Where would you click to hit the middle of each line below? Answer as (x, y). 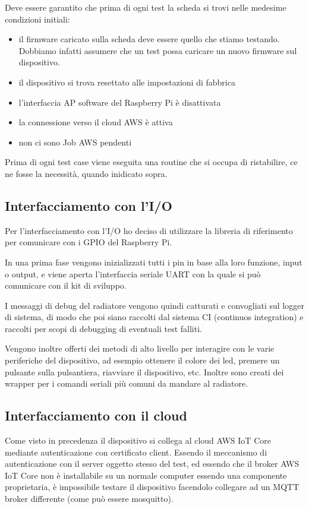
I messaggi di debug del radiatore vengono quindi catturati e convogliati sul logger (155, 305)
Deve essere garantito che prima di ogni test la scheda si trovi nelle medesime (146, 7)
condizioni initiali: (37, 19)
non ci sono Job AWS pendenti (75, 142)
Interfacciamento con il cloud (96, 415)
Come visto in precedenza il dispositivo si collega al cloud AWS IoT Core (138, 440)
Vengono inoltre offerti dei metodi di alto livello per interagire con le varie (140, 348)
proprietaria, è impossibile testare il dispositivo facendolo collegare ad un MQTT (152, 487)
